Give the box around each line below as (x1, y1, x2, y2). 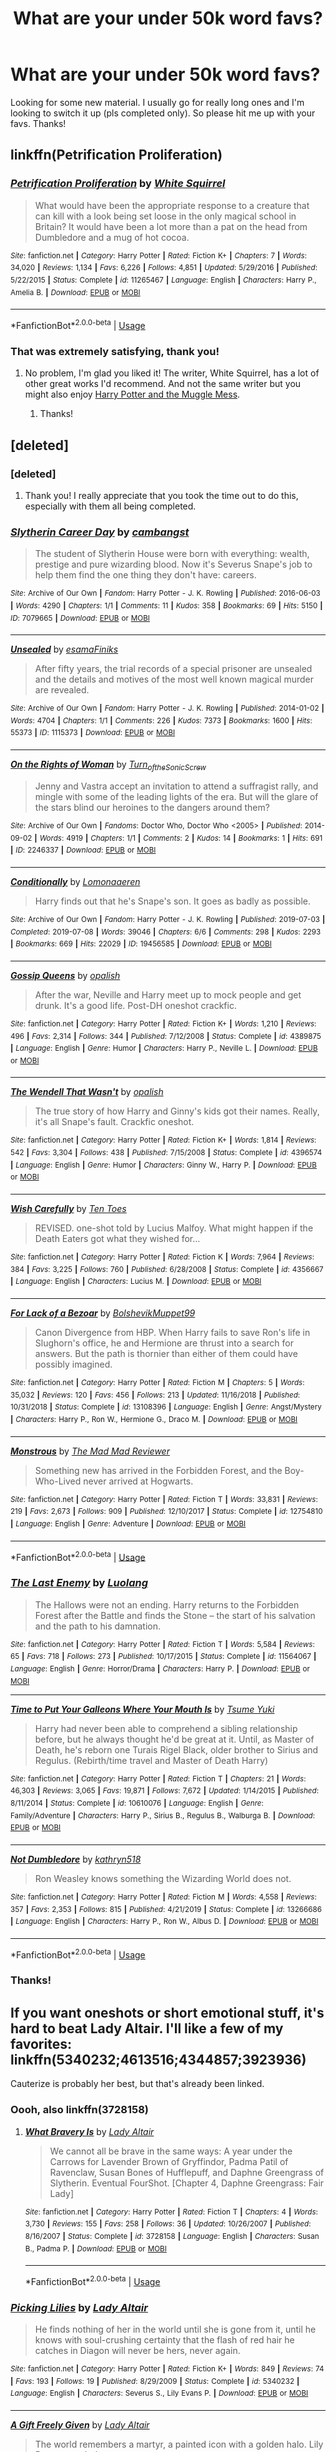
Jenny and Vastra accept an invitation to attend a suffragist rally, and (34, 780, 319, 792)
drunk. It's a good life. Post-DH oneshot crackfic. (34, 999, 237, 1011)
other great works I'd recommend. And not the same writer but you (24, 378, 302, 390)
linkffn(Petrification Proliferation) (10, 147, 223, 164)
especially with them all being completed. (24, 500, 197, 512)
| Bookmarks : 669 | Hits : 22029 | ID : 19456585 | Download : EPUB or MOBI (10, 939, 272, 949)
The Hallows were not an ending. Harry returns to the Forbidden (34, 1598, 300, 1611)
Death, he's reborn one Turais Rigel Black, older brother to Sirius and (34, 1743, 319, 1756)
